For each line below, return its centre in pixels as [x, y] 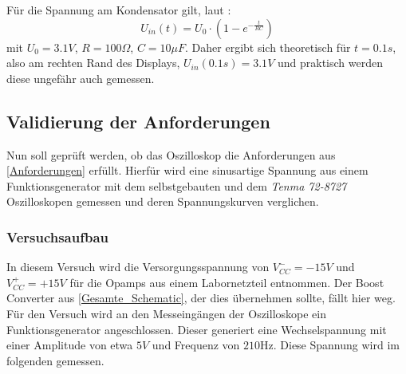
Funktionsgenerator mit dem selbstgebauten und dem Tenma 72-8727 [177, 185]
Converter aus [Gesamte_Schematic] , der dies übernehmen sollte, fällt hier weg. [201, 298]
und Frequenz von [196, 345]
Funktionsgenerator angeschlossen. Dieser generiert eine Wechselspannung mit [197, 329]
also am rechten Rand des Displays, [93, 63]
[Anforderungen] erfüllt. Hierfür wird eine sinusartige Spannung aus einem [187, 170]
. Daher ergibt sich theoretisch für [268, 47]
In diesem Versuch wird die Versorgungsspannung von [138, 267]
